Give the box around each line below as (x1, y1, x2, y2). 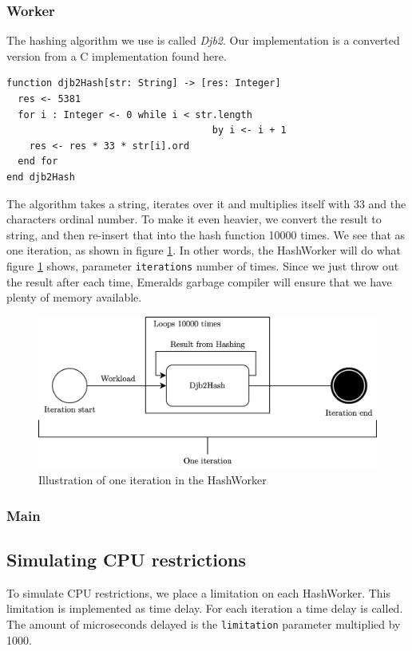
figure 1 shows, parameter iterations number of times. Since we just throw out (6, 257, 399, 274)
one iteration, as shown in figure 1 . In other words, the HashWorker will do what (6, 242, 402, 258)
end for (18, 156, 58, 168)
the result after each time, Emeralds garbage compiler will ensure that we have (6, 273, 392, 290)
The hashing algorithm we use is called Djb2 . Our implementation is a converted (6, 32, 400, 49)
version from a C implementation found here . (6, 47, 227, 64)
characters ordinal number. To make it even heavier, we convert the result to (6, 211, 382, 227)
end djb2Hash (6, 171, 75, 183)
